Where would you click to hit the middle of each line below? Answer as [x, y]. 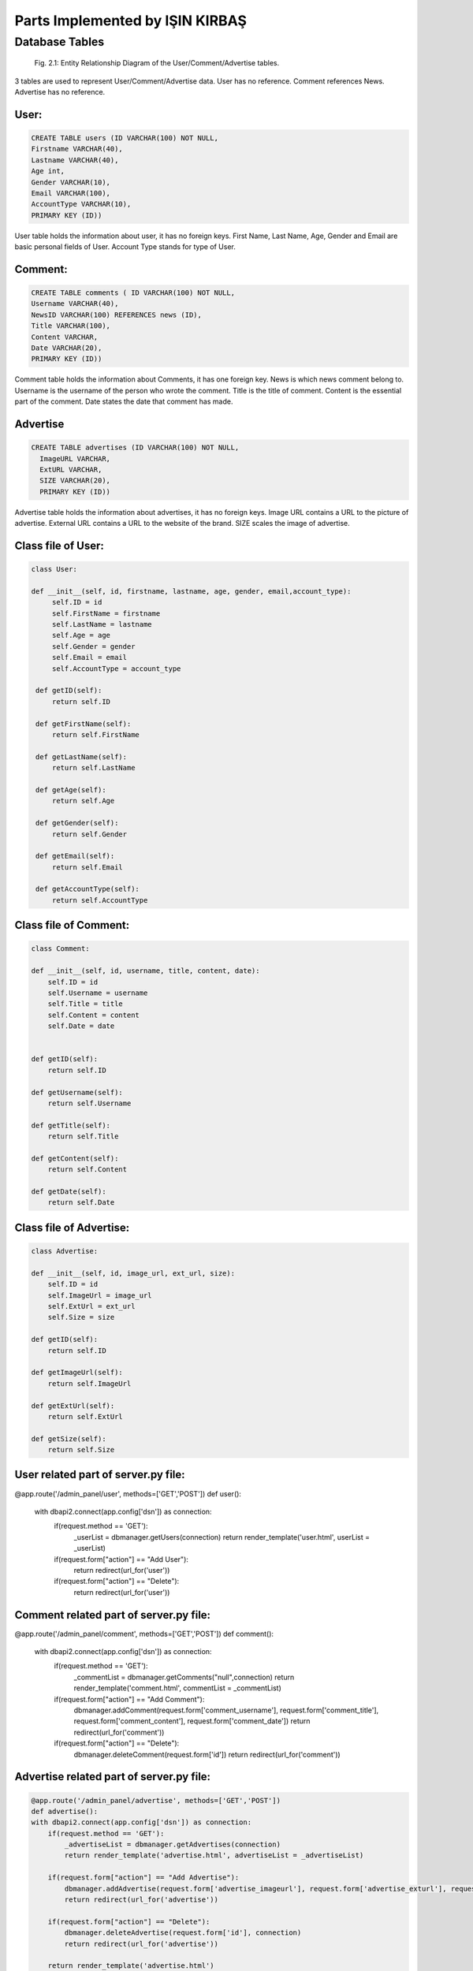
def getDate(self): [69, 1192]
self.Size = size [81, 1317]
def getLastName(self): [82, 756]
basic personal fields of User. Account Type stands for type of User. [125, 247]
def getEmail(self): [75, 856]
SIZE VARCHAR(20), [75, 481]
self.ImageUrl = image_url [100, 1295]
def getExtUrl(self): [73, 1406]
